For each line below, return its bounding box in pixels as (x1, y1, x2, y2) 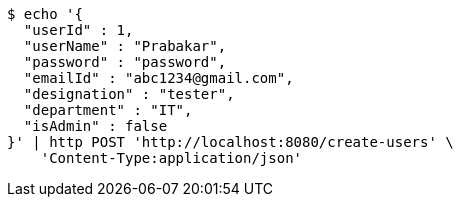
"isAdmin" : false (23, 118, 168, 134)
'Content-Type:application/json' (40, 150, 303, 166)
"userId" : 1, (23, 22, 134, 38)
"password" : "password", (23, 54, 227, 70)
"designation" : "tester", (23, 86, 235, 102)
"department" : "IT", (23, 102, 193, 118)
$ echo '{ (7, 6, 83, 22)
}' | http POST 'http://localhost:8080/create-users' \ (7, 134, 454, 150)
